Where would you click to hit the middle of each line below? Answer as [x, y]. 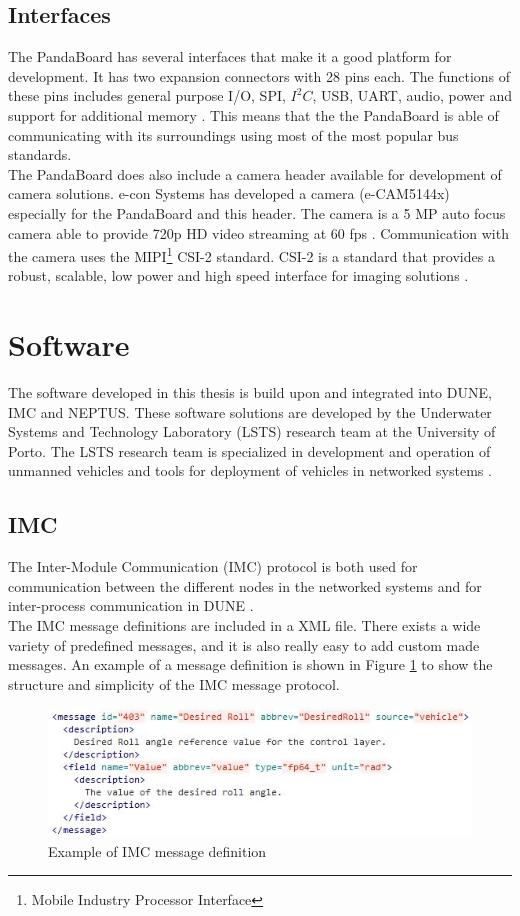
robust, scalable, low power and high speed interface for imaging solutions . [238, 275]
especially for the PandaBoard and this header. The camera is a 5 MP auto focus [257, 212]
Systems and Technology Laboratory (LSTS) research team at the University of [252, 431]
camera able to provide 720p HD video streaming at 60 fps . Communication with [258, 232]
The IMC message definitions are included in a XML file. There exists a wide [244, 625]
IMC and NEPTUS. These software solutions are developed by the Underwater [250, 411]
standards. [40, 154]
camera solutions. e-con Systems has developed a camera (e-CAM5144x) [229, 193]
